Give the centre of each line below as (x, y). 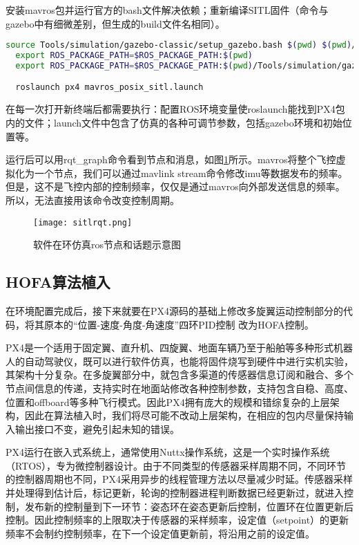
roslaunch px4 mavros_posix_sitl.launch (109, 87)
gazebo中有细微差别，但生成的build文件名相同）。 (115, 23)
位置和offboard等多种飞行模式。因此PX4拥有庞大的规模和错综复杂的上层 (168, 401)
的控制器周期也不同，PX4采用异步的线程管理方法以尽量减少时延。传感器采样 (179, 479)
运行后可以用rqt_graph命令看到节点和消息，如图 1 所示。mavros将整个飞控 (171, 159)
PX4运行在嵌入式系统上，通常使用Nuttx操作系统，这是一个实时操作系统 (168, 452)
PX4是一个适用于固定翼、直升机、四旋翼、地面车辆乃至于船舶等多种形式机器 (179, 348)
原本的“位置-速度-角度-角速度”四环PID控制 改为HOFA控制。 (179, 324)
